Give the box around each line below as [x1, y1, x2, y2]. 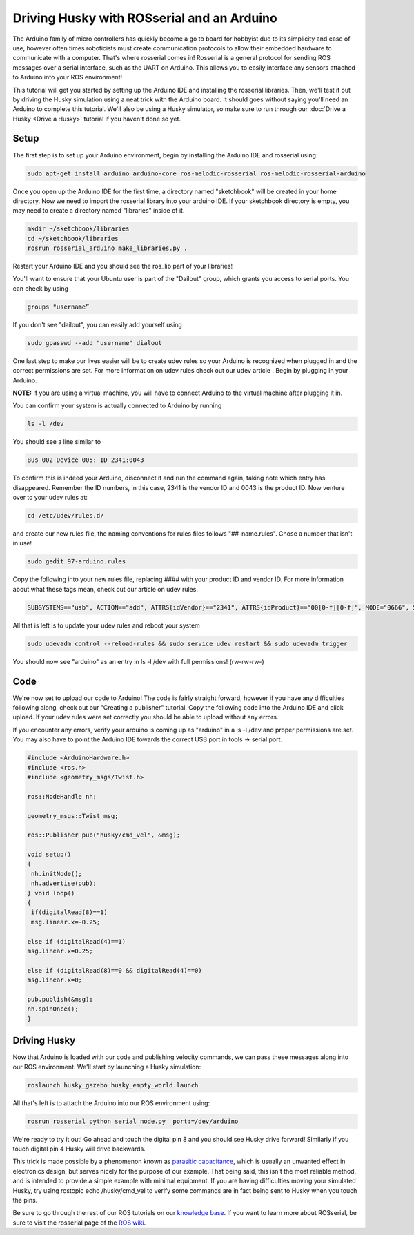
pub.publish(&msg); [27, 995, 93, 1003]
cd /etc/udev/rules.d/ [27, 512, 104, 520]
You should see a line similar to [12, 438, 101, 446]
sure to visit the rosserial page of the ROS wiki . [12, 1218, 146, 1227]
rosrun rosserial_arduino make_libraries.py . [27, 244, 188, 252]
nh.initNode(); [31, 870, 83, 877]
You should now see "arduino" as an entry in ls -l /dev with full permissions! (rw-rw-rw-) [12, 657, 265, 665]
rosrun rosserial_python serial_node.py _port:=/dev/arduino [27, 1117, 239, 1125]
